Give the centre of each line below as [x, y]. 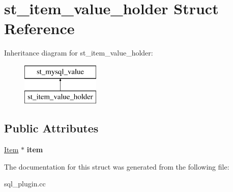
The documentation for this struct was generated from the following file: [117, 166]
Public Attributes [51, 128]
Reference [39, 28]
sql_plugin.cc [25, 184]
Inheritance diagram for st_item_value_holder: [79, 53]
